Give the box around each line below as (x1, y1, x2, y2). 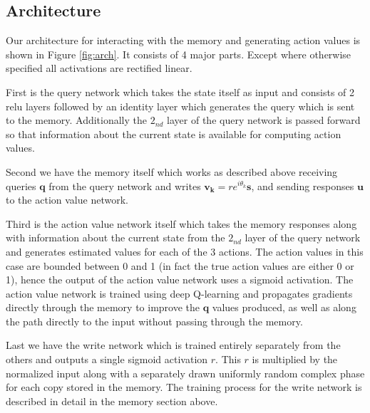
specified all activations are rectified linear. (6, 61, 192, 75)
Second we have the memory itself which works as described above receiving (6, 164, 338, 179)
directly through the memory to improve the (6, 300, 200, 315)
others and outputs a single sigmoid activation (6, 352, 208, 367)
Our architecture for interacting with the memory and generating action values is (6, 33, 361, 48)
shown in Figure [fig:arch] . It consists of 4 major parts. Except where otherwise (6, 46, 351, 61)
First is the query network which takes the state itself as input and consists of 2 (6, 84, 355, 99)
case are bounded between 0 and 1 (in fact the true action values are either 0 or (6, 258, 354, 273)
